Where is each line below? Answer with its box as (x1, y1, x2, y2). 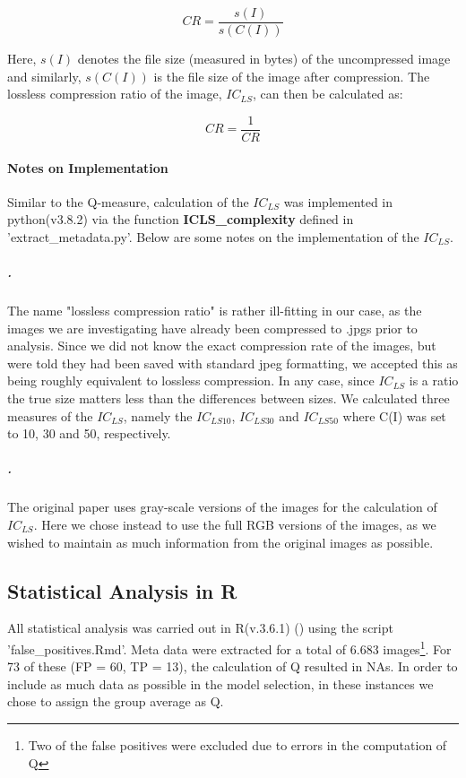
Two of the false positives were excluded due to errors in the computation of (28, 735, 447, 754)
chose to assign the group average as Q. (7, 692, 224, 711)
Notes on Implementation (7, 158, 168, 177)
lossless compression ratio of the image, (7, 84, 222, 103)
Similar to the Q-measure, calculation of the (7, 192, 249, 211)
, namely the (123, 406, 193, 425)
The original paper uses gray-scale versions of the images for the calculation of (7, 497, 437, 516)
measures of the (7, 406, 93, 425)
